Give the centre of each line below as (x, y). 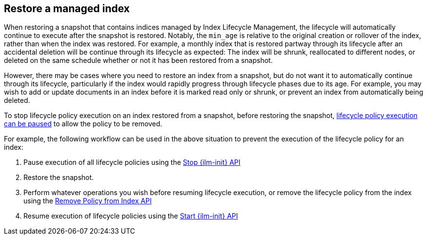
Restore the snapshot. (59, 178)
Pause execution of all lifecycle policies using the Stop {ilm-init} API (132, 162)
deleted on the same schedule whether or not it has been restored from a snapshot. (138, 60)
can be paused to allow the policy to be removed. (83, 124)
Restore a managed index (67, 9)
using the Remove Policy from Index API (88, 201)
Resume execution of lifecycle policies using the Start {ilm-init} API (131, 216)
